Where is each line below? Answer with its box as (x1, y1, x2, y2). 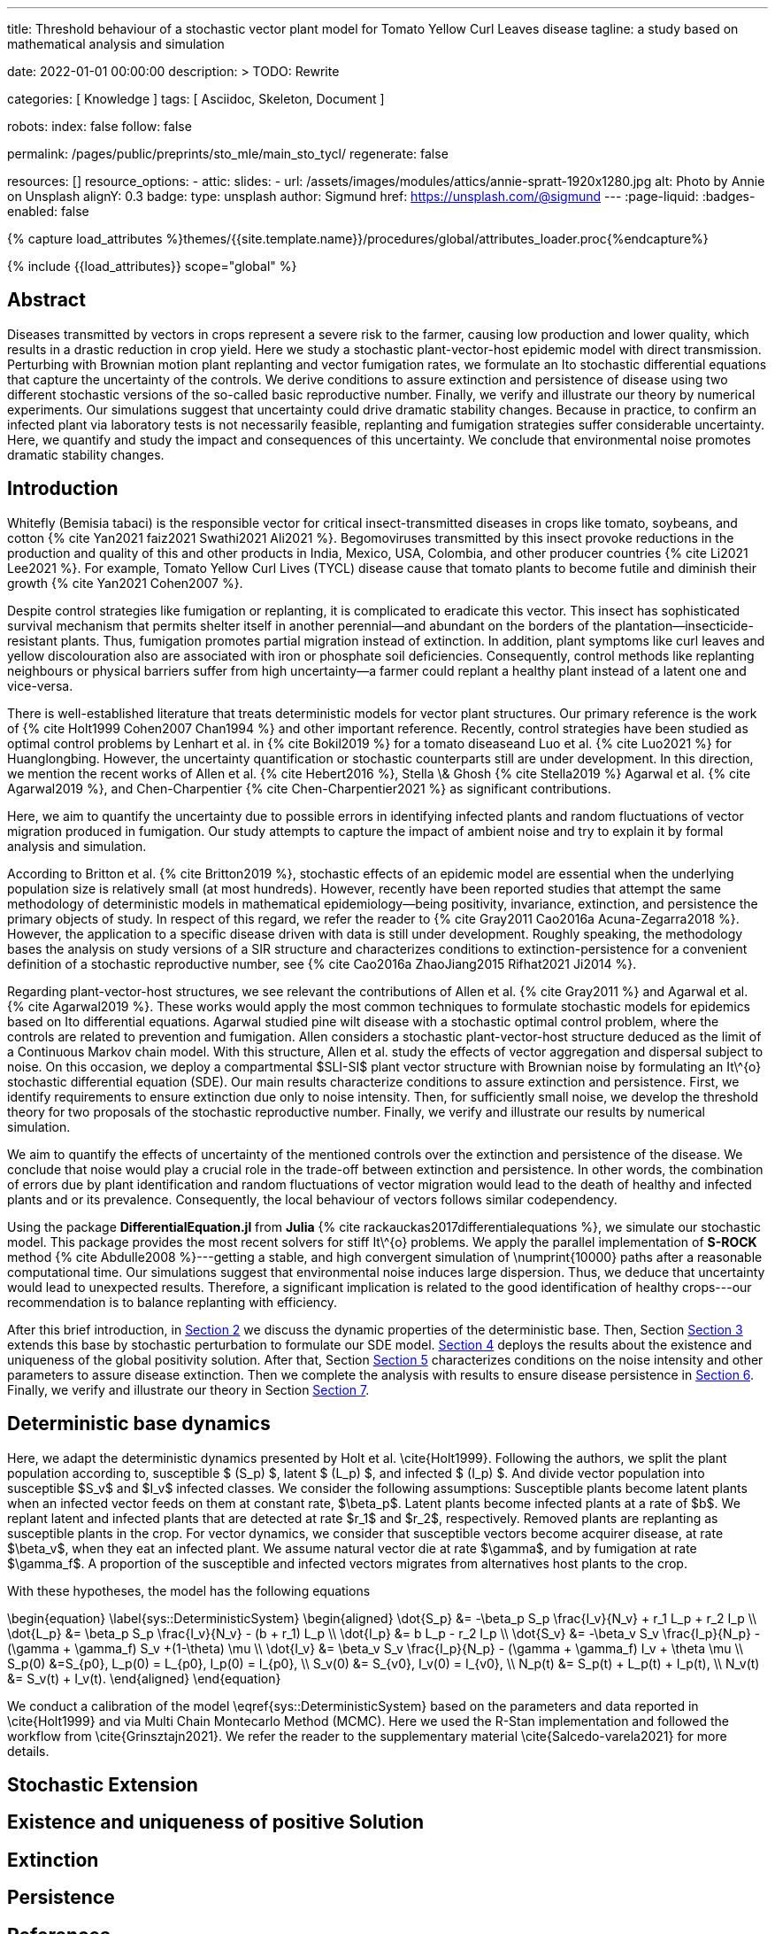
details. (7, 1743, 50, 1759)
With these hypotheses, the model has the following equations (7, 1582, 371, 1598)
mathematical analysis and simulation (7, 36, 225, 51)
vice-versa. (7, 677, 73, 693)
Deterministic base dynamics (7, 1412, 271, 1435)
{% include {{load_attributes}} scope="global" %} (7, 259, 297, 274)
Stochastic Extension (7, 1773, 198, 1796)
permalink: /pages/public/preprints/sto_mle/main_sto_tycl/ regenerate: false (7, 146, 449, 161)
